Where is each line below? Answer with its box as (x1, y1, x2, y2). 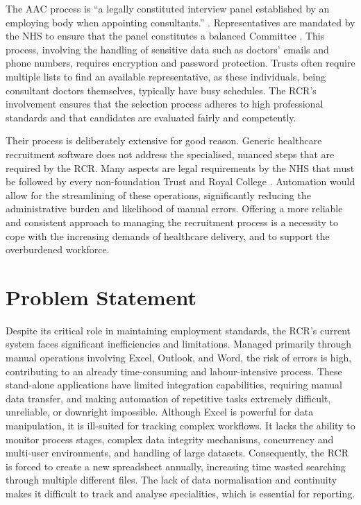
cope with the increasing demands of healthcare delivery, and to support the (6, 228, 330, 243)
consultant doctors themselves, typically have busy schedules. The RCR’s (6, 83, 317, 97)
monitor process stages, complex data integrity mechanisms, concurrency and (6, 431, 334, 446)
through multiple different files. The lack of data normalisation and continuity (6, 472, 337, 487)
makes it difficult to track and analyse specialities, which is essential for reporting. (6, 486, 355, 500)
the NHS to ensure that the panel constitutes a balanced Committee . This (6, 28, 325, 43)
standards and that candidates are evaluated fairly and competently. (6, 110, 296, 124)
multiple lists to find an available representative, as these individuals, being (6, 69, 326, 83)
